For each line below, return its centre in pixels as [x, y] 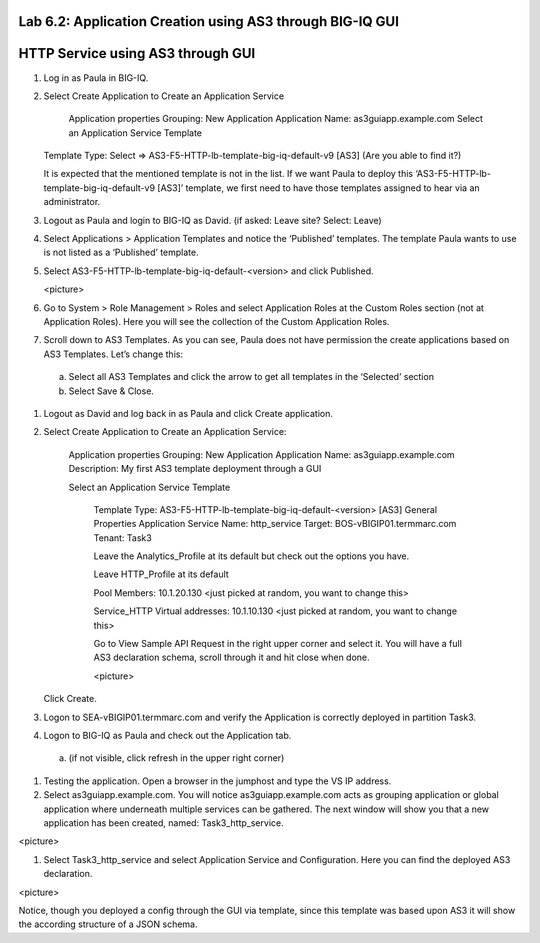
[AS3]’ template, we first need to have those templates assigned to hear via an [318, 187]
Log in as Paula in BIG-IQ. [96, 77]
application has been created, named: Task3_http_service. [163, 822]
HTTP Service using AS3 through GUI [137, 53]
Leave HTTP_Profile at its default [161, 574]
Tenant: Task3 [122, 537]
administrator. [72, 202]
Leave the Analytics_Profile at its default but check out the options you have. [251, 556]
